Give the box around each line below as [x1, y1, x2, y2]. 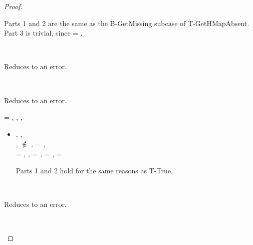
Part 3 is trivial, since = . [4, 28, 83, 38]
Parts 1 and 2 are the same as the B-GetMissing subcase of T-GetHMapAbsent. [4, 18, 249, 28]
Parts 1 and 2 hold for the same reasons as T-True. [16, 165, 173, 175]
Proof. [4, 1, 23, 11]
